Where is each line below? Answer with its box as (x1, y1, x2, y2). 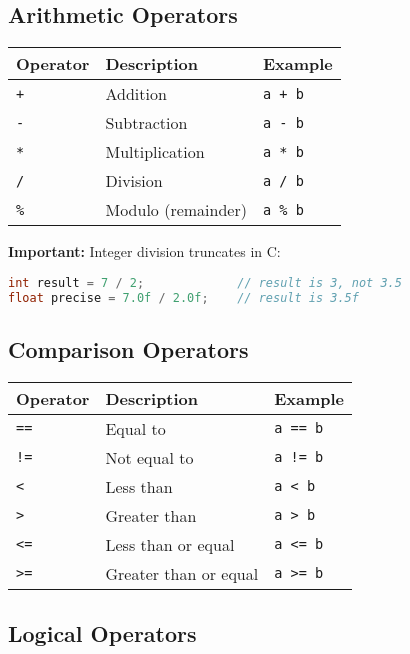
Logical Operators (8, 618, 197, 649)
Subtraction (105, 111, 188, 135)
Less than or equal (105, 532, 235, 556)
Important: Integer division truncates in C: (8, 241, 281, 262)
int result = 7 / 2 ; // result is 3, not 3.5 (8, 275, 402, 290)
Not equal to (105, 445, 194, 469)
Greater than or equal (105, 561, 259, 585)
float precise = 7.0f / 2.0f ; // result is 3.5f (8, 290, 359, 305)
